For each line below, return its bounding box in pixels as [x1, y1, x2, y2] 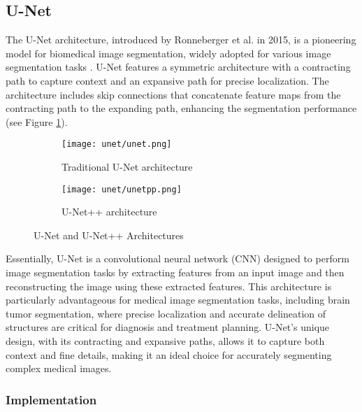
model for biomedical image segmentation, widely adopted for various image [6, 45, 331, 60]
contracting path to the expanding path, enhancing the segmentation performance [6, 101, 357, 115]
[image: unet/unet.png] [61, 139, 172, 150]
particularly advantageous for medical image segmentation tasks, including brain [6, 292, 350, 307]
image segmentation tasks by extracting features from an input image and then [6, 265, 345, 280]
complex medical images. [6, 361, 112, 376]
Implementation [6, 390, 97, 408]
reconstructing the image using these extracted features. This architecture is [6, 278, 332, 293]
